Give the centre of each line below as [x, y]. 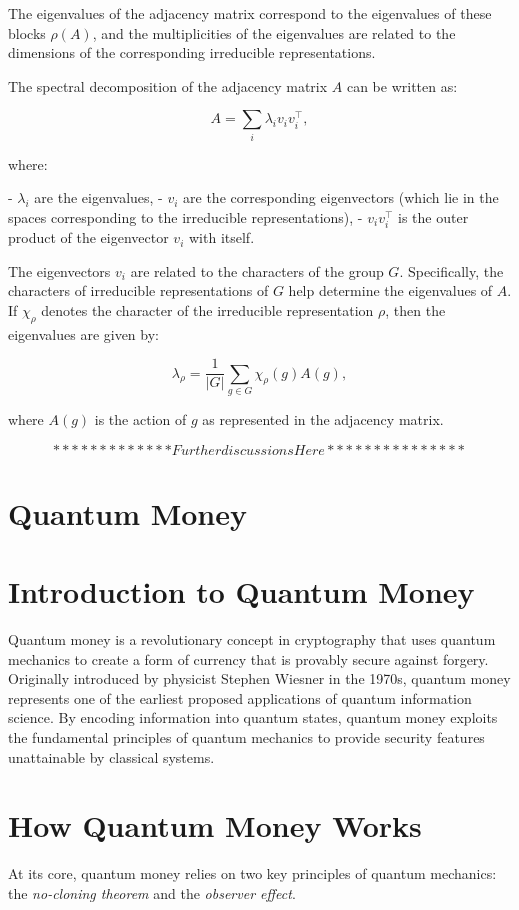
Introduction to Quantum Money [241, 591]
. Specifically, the [451, 270]
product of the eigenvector [88, 237]
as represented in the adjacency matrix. [323, 419]
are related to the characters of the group [257, 270]
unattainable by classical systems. [111, 756]
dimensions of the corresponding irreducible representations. [192, 52]
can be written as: [402, 85]
